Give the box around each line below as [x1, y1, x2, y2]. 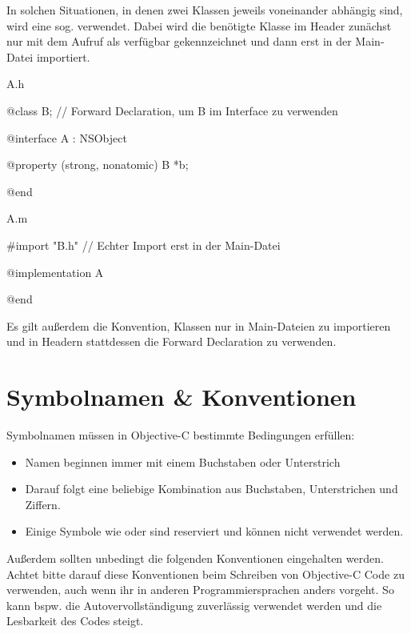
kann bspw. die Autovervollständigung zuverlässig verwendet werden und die [6, 596, 382, 613]
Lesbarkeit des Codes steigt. [6, 612, 144, 629]
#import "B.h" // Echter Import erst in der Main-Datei [6, 236, 281, 253]
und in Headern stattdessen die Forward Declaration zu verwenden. [6, 333, 337, 350]
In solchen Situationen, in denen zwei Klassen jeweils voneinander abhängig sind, [6, 2, 403, 18]
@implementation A [6, 263, 104, 280]
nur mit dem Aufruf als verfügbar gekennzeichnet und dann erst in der [6, 33, 352, 50]
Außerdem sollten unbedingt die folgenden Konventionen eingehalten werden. [6, 550, 384, 566]
